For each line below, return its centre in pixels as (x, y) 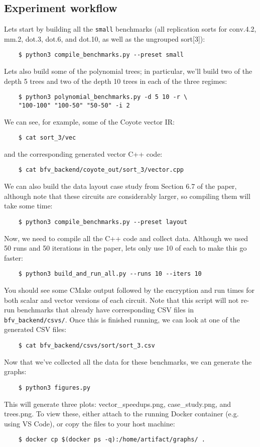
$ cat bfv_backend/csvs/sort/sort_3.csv (87, 346)
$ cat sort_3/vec (47, 138)
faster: (14, 257)
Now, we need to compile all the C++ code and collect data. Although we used (126, 238)
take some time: (28, 206)
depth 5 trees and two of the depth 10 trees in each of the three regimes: (116, 81)
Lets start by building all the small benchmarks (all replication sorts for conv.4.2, (130, 29)
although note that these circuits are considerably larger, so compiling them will (127, 196)
